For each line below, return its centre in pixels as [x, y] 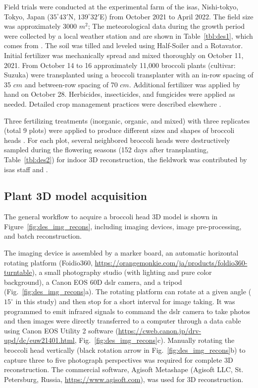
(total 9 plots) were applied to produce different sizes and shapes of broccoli [119, 130]
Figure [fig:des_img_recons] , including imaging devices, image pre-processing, [123, 226]
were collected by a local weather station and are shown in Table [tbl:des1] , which [129, 35]
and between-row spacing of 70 [71, 84]
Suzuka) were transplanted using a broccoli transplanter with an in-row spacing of [129, 75]
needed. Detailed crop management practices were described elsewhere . [113, 103]
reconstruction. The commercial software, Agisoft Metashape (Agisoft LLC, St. [124, 369]
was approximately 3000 [41, 26]
